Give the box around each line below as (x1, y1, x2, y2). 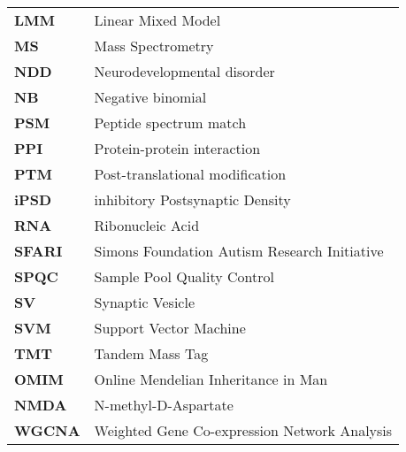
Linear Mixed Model (94, 10, 221, 30)
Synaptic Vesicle (94, 292, 195, 312)
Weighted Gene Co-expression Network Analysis (94, 420, 393, 441)
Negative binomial (94, 87, 207, 107)
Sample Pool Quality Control (94, 266, 274, 287)
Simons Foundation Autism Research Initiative (94, 241, 384, 261)
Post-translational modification (94, 164, 287, 184)
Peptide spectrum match (94, 112, 247, 133)
